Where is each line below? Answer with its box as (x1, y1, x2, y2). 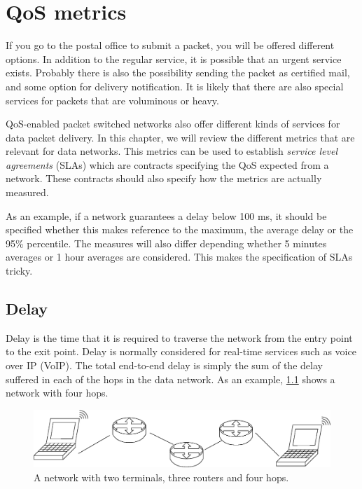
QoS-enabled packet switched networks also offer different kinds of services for (6, 116, 340, 131)
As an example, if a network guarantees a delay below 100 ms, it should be (6, 208, 327, 223)
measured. (6, 185, 49, 200)
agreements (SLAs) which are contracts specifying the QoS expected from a (6, 157, 329, 172)
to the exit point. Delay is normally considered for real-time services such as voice (6, 344, 356, 359)
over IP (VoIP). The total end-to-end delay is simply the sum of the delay (6, 358, 323, 373)
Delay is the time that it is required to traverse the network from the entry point (6, 330, 353, 345)
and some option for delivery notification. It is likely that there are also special (6, 78, 344, 93)
